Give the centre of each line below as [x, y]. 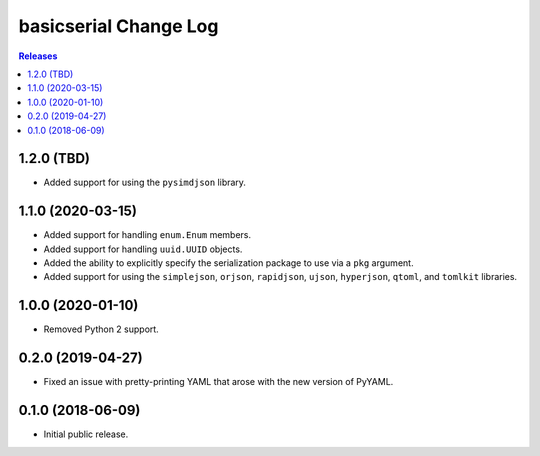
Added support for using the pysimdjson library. [145, 182]
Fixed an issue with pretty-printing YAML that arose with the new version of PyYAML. [218, 382]
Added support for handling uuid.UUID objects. [143, 249]
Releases [38, 56]
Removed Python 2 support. [101, 329]
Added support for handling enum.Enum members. [147, 235]
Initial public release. [86, 434]
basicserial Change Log [118, 26]
